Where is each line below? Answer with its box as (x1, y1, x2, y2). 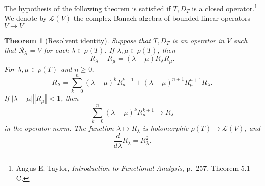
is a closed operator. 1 (192, 2, 257, 13)
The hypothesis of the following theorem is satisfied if (4, 3, 171, 13)
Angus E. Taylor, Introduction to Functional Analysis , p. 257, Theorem (16, 162, 239, 173)
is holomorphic (142, 122, 189, 133)
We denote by (4, 13, 47, 23)
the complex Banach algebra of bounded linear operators (73, 13, 251, 23)
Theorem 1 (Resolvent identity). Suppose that (4, 35, 151, 45)
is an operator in (172, 35, 225, 45)
